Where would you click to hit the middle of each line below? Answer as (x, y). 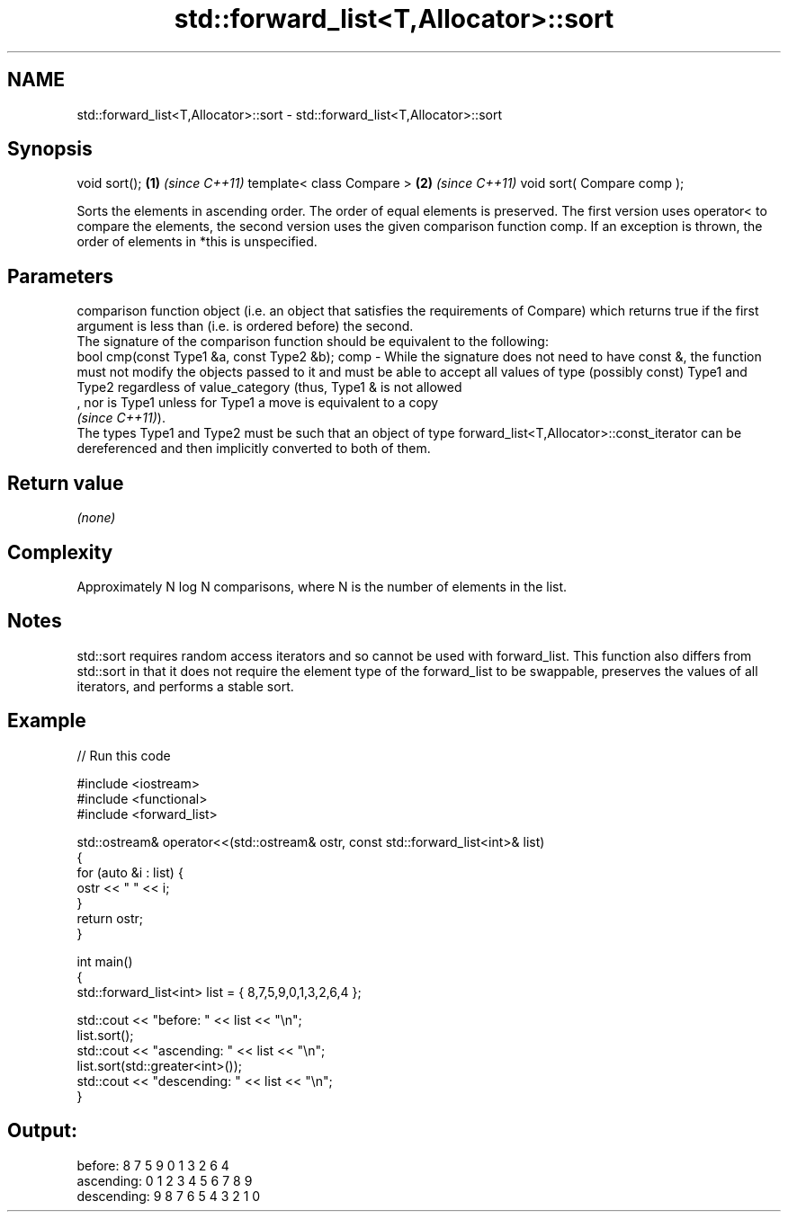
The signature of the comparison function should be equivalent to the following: (313, 342)
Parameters (60, 276)
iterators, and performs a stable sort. (185, 686)
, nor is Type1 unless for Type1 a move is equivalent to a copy (258, 403)
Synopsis (50, 149)
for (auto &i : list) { (130, 872)
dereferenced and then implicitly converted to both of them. (254, 449)
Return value (66, 483)
